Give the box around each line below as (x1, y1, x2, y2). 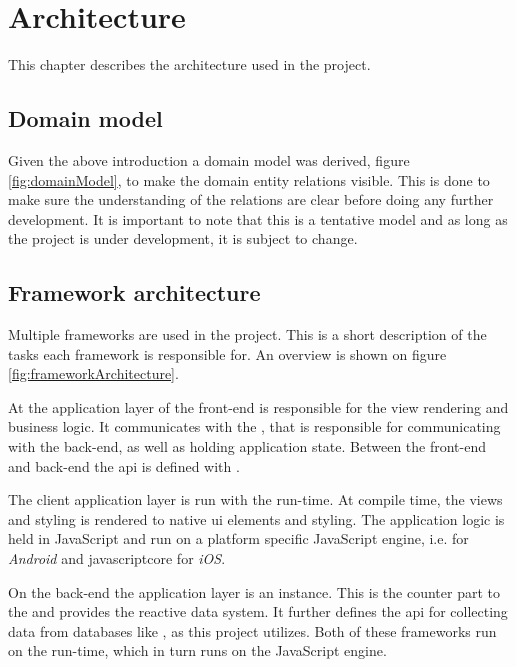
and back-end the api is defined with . (8, 455, 240, 476)
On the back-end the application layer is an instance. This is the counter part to (8, 581, 500, 602)
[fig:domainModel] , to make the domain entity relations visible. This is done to (8, 169, 490, 190)
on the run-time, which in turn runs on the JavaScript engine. (8, 640, 387, 661)
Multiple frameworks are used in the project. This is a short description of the (8, 324, 487, 345)
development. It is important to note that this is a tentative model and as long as (8, 208, 508, 229)
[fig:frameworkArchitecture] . (8, 363, 179, 384)
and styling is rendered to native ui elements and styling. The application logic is (8, 508, 505, 529)
